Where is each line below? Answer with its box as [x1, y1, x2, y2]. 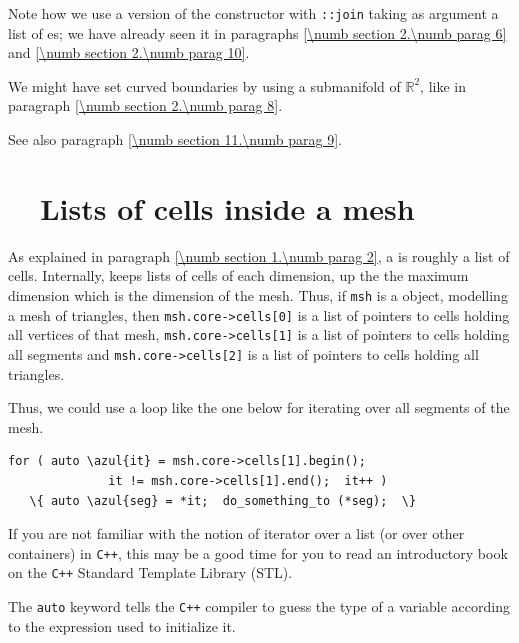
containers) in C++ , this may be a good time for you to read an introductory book [8, 542, 508, 563]
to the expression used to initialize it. [8, 615, 236, 636]
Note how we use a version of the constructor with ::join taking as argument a [8, 3, 499, 23]
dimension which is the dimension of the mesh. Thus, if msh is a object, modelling [8, 284, 508, 305]
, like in [420, 75, 467, 96]
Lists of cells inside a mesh [40, 187, 415, 228]
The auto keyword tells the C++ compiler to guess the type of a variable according [8, 596, 510, 617]
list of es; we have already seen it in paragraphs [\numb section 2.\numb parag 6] [8, 22, 507, 43]
